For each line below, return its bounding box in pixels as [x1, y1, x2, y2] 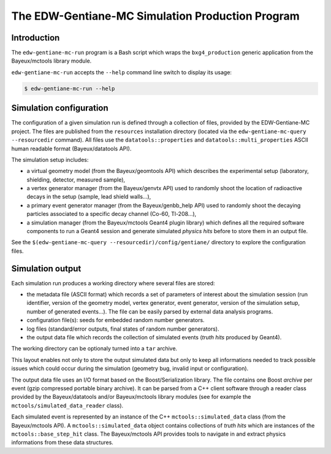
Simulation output [11, 263, 82, 274]
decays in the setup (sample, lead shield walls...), [26, 193, 151, 201]
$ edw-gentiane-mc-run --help [24, 85, 115, 92]
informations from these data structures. [11, 439, 113, 446]
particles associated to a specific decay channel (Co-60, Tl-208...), [26, 210, 197, 218]
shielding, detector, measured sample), [26, 175, 126, 183]
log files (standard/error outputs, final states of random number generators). [26, 325, 219, 333]
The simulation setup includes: [11, 156, 89, 163]
